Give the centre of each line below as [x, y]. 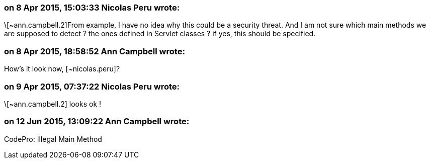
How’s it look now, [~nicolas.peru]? [62, 69]
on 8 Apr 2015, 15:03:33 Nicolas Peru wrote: [92, 8]
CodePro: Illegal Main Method [53, 139]
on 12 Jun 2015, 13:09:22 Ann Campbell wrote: [97, 121]
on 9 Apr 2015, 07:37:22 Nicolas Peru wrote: [92, 86]
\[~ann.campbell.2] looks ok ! [53, 104]
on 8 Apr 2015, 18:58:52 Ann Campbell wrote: [95, 51]
